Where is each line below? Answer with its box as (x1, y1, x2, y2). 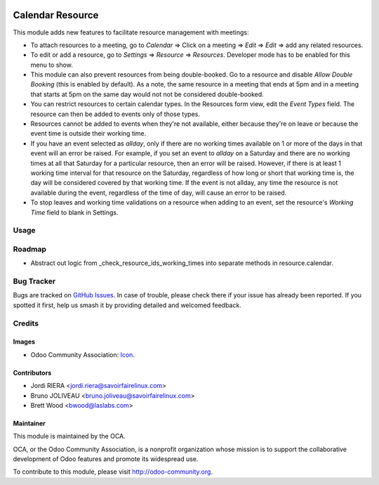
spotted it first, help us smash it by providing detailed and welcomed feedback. (13, 301, 241, 309)
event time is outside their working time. (30, 129, 147, 138)
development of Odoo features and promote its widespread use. (13, 455, 199, 463)
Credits (13, 318, 39, 328)
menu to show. (30, 60, 73, 69)
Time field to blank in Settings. (30, 208, 119, 216)
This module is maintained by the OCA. (13, 432, 126, 441)
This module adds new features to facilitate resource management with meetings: (13, 28, 249, 37)
